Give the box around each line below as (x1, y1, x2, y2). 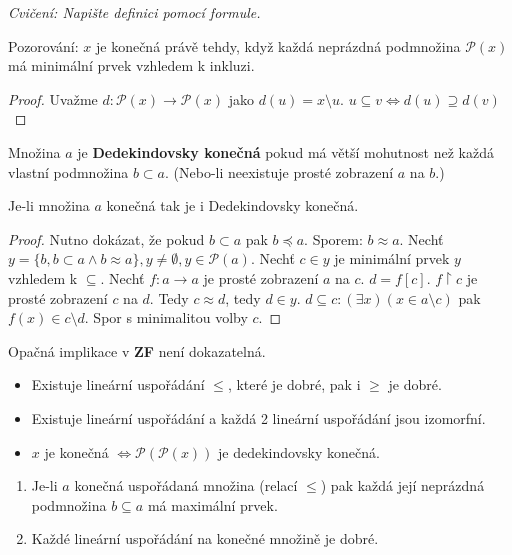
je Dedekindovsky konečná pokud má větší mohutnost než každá (77, 141, 494, 162)
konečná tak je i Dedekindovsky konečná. (106, 195, 359, 216)
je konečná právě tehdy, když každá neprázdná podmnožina (95, 35, 461, 56)
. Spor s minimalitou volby (84, 307, 248, 328)
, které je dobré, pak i (227, 374, 361, 395)
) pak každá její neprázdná (320, 475, 485, 496)
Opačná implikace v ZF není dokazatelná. (8, 340, 266, 361)
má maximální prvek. (147, 494, 278, 515)
